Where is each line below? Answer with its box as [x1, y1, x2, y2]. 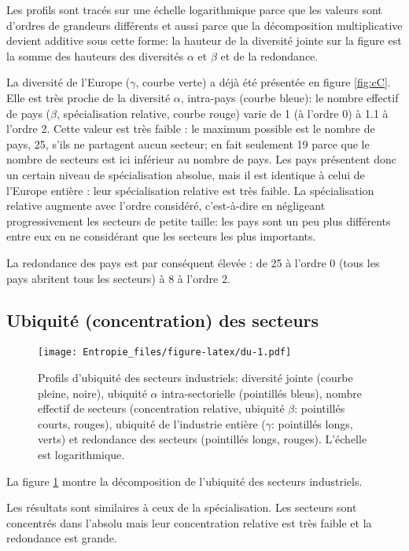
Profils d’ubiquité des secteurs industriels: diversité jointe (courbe [38, 369, 353, 385]
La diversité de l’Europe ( [6, 74, 131, 90]
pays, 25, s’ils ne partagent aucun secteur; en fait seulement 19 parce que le [6, 135, 370, 152]
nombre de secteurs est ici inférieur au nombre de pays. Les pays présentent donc [6, 151, 396, 167]
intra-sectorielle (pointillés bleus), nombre [161, 384, 362, 401]
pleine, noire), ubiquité [38, 384, 147, 401]
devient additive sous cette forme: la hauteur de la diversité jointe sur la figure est [6, 32, 402, 49]
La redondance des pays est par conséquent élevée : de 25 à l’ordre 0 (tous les [6, 254, 380, 270]
